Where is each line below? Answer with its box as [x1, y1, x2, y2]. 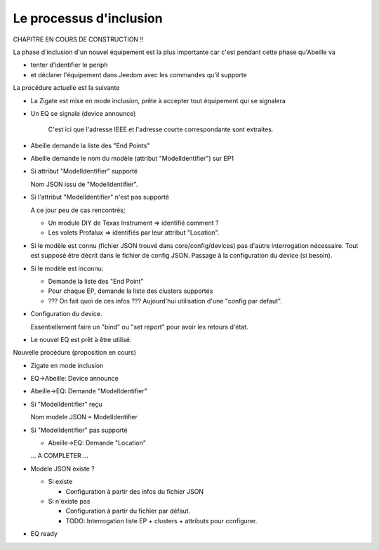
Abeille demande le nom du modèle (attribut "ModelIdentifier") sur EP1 [30, 155, 234, 163]
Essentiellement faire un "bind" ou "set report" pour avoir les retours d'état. [30, 322, 248, 331]
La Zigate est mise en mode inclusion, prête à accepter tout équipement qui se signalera [30, 96, 286, 105]
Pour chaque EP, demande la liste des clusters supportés [48, 287, 213, 295]
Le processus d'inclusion [13, 11, 163, 26]
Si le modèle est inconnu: [30, 264, 104, 273]
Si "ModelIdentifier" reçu [30, 400, 102, 408]
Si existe [48, 478, 73, 486]
